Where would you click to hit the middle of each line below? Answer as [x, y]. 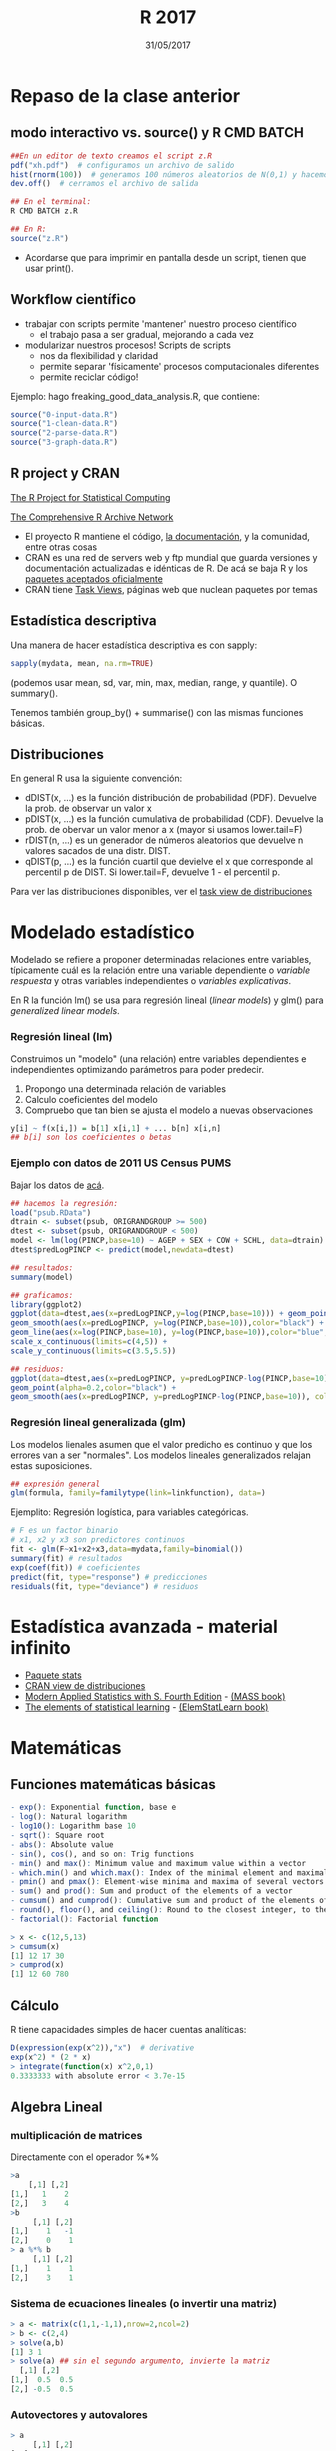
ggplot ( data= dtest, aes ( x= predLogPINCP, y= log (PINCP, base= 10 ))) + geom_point [171, 1314]
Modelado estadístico [102, 932]
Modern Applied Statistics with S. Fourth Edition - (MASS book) [155, 1697]
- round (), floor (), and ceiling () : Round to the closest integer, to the [169, 1910]
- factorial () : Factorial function [84, 1919]
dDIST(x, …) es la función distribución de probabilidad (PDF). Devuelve [170, 798]
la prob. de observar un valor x [88, 808]
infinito [41, 1647]
